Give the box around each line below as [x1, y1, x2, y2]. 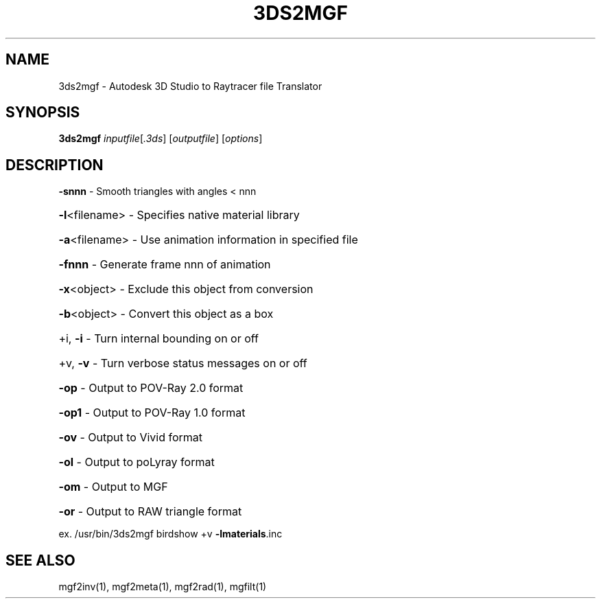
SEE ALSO [5, 551, 75, 569]
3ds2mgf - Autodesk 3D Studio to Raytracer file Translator [58, 80, 322, 92]
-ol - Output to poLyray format [58, 455, 215, 469]
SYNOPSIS [5, 104, 80, 121]
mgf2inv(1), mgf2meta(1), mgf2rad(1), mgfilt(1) [58, 581, 267, 593]
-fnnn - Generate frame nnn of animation [58, 257, 271, 272]
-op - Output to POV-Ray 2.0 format [58, 381, 244, 395]
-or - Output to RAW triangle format [58, 504, 242, 519]
